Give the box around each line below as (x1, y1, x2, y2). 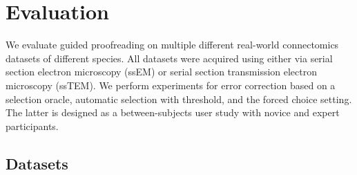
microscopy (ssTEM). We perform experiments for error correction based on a (6, 77, 336, 92)
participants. (6, 118, 59, 133)
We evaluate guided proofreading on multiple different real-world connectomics (6, 37, 339, 52)
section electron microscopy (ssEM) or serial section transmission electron (6, 64, 318, 79)
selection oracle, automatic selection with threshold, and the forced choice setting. (6, 91, 352, 106)
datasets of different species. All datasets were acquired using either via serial (6, 50, 333, 65)
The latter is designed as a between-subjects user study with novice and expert (6, 105, 340, 120)
